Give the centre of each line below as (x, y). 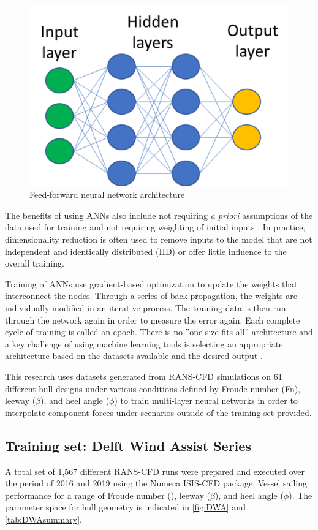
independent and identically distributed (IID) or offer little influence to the (146, 251)
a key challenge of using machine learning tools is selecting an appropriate (144, 343)
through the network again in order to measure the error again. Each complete (153, 320)
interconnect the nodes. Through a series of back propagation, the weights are (151, 296)
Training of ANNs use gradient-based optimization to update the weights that (151, 283)
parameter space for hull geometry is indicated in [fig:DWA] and (125, 507)
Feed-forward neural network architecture (107, 195)
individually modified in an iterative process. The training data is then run (146, 307)
